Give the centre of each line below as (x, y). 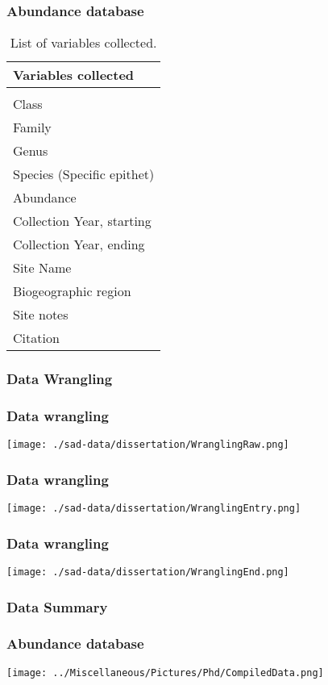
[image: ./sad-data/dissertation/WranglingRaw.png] (148, 445)
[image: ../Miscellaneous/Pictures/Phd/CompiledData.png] (165, 672)
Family (32, 127)
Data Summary (57, 606)
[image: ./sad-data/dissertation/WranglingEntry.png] (154, 509)
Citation (36, 338)
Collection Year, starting (82, 221)
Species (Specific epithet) (84, 174)
